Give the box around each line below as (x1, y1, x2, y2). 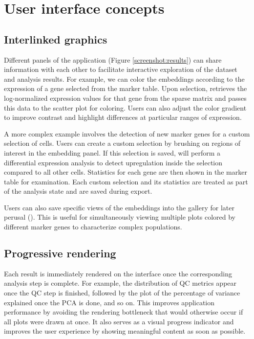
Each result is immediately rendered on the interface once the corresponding (4, 268, 232, 278)
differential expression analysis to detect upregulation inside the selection (4, 157, 223, 167)
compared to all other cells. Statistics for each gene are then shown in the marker (4, 167, 247, 177)
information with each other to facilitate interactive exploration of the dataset (4, 64, 237, 74)
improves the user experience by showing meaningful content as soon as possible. (4, 326, 246, 336)
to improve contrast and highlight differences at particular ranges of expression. (4, 112, 242, 122)
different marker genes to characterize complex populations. (4, 222, 182, 232)
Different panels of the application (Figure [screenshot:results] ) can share (4, 54, 222, 65)
